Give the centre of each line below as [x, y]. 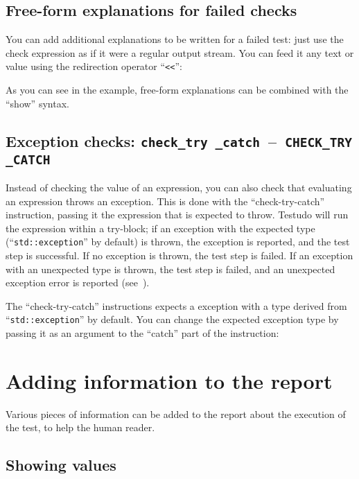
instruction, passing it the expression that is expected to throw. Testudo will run [177, 215]
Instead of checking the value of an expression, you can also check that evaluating [179, 187]
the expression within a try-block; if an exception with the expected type [160, 228]
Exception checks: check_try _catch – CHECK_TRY [179, 140]
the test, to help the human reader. [80, 427]
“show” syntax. [37, 103]
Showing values [61, 465]
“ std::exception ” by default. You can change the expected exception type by [172, 319]
